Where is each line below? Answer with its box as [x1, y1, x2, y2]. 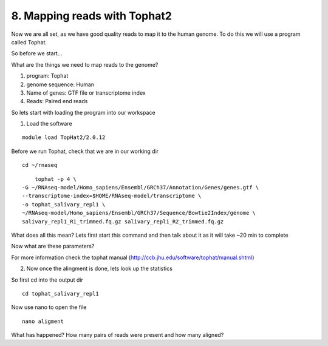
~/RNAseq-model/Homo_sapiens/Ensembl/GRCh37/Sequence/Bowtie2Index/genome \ [22, 209, 256, 217]
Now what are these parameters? [11, 243, 95, 250]
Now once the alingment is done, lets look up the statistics [26, 265, 173, 273]
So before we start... [11, 50, 63, 57]
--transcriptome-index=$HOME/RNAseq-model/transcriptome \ [22, 192, 202, 200]
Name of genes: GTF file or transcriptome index [26, 89, 146, 97]
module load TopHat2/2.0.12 [22, 134, 106, 141]
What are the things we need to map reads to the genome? [11, 61, 159, 68]
